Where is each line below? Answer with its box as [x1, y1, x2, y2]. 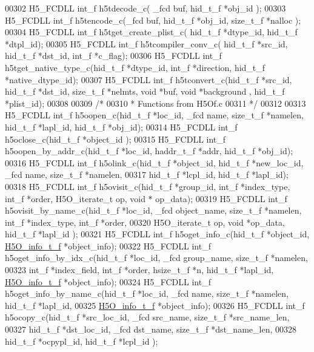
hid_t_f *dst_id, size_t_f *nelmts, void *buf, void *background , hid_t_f [5, 85, 285, 98]
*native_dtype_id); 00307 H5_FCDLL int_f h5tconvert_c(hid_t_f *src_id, [5, 73, 292, 86]
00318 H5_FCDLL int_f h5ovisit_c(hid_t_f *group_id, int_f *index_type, [5, 180, 290, 192]
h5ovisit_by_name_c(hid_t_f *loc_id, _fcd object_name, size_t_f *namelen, [5, 204, 302, 217]
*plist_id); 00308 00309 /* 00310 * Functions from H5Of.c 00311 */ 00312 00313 [5, 96, 306, 109]
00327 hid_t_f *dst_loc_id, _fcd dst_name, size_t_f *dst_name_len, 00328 [5, 323, 296, 336]
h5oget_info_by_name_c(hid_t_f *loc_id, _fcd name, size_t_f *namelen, [5, 287, 289, 300]
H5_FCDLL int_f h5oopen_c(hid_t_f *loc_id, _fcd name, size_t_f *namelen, [5, 109, 304, 121]
